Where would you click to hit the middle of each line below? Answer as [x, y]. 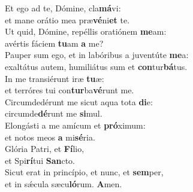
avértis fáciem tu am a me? [54, 43]
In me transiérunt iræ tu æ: [55, 78]
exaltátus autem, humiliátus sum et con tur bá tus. [96, 66]
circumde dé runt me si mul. [54, 113]
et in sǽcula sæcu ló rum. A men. [64, 183]
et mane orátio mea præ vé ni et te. [67, 19]
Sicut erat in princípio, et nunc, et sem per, [84, 172]
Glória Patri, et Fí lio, [45, 149]
